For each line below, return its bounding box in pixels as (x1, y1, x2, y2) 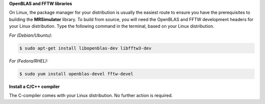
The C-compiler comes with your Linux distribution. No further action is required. (9, 92, 173, 98)
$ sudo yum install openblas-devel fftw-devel (19, 71, 133, 77)
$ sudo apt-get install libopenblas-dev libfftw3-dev (19, 45, 152, 51)
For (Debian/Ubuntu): (9, 32, 53, 38)
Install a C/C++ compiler (9, 83, 60, 89)
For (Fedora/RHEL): (9, 58, 49, 63)
